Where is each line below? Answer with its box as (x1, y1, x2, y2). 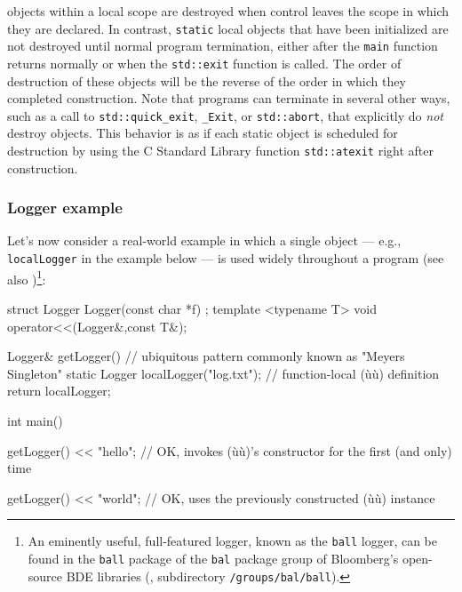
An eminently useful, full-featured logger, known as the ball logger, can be (28, 532, 438, 550)
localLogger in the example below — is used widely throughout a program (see (7, 249, 444, 268)
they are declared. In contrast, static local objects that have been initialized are (7, 19, 449, 37)
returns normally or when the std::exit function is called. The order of (7, 53, 402, 72)
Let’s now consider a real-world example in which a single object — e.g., (7, 231, 402, 250)
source (28, 566, 63, 585)
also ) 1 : (7, 267, 46, 288)
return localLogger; (7, 381, 111, 400)
